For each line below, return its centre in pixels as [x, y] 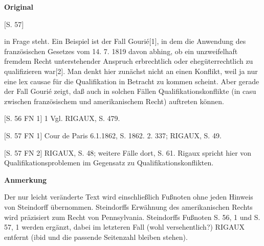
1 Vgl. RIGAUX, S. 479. [82, 118]
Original [19, 7]
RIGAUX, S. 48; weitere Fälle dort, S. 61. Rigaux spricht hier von [148, 152]
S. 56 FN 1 [23, 118]
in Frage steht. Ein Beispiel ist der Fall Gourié [77, 41]
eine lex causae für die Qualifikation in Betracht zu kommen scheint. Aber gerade [132, 81]
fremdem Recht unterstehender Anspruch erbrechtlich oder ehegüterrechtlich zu [129, 61]
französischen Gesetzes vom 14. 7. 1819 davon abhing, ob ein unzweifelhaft [121, 51]
